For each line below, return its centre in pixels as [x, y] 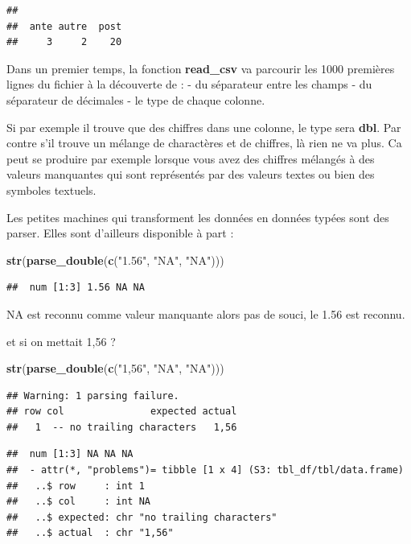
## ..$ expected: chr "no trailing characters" [142, 517]
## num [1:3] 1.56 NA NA [76, 288]
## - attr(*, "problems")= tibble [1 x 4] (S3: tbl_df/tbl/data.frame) [205, 470]
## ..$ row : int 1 [76, 486]
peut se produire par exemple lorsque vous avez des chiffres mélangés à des [191, 158]
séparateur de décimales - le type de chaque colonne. [136, 99]
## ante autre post [64, 26]
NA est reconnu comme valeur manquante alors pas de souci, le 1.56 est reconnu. [206, 313]
